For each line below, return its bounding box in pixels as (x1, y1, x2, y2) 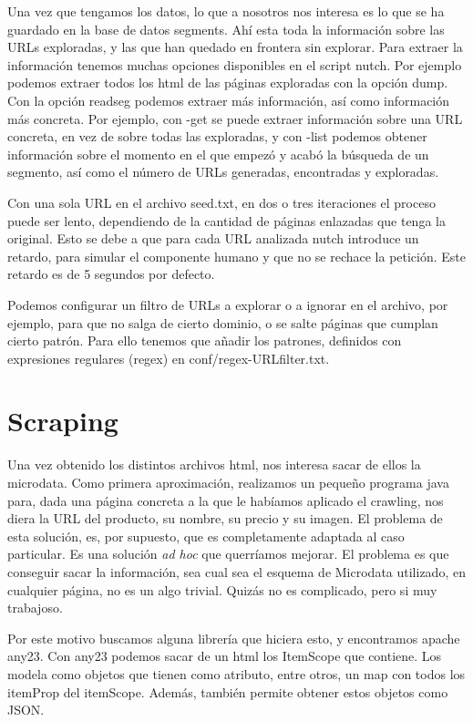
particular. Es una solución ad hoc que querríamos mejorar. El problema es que (7, 544, 449, 563)
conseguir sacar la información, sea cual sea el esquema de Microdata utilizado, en (7, 562, 466, 581)
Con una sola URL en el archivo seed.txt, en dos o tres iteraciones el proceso (7, 192, 436, 211)
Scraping (7, 402, 118, 439)
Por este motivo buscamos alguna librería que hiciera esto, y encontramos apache (7, 628, 460, 647)
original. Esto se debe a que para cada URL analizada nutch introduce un (7, 229, 419, 248)
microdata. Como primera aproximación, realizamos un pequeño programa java (7, 473, 449, 491)
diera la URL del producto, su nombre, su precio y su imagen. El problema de (7, 509, 443, 528)
